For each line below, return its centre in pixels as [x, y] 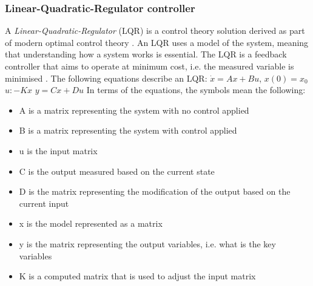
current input [44, 203]
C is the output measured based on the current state [117, 171]
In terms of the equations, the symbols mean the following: [196, 90]
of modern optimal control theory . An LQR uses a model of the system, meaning [157, 42]
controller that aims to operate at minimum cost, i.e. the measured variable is [150, 66]
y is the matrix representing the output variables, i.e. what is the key [147, 243]
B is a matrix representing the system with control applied [128, 130]
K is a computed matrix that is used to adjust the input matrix [137, 276]
